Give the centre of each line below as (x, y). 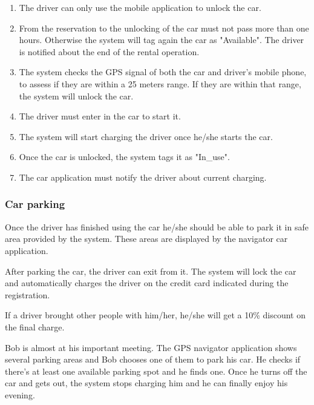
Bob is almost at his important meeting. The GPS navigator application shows (151, 347)
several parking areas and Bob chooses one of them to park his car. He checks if (153, 359)
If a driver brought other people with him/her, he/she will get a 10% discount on (155, 315)
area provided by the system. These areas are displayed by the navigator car (146, 239)
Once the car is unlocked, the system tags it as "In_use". (124, 157)
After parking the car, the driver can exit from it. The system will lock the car (151, 271)
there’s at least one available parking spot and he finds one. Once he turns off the (156, 371)
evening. (20, 394)
